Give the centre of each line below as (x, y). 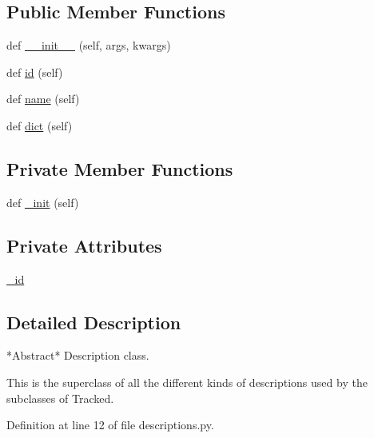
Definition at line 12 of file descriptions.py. (110, 425)
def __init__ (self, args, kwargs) (89, 45)
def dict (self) (40, 125)
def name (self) (43, 99)
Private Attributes (84, 245)
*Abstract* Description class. (78, 355)
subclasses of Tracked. (60, 398)
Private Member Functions (120, 168)
